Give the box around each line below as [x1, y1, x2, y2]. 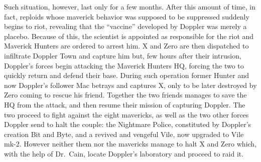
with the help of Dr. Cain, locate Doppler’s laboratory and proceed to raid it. [4, 148, 244, 158]
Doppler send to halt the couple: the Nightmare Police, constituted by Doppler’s [4, 119, 251, 129]
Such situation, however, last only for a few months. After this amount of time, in [4, 1, 255, 11]
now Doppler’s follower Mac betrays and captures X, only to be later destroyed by [4, 79, 257, 90]
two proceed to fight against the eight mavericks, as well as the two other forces [4, 109, 249, 119]
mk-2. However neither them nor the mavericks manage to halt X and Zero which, [4, 138, 257, 149]
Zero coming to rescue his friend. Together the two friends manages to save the [4, 89, 247, 100]
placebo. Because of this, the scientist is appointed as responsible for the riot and [4, 30, 254, 41]
